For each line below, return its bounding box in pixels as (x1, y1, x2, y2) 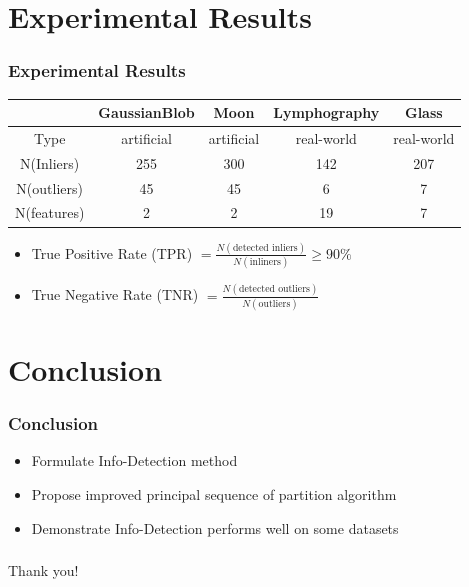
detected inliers (232, 242, 298, 253)
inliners (249, 257, 281, 268)
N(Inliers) (20, 152, 80, 173)
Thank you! (8, 560, 79, 581)
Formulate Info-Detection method (31, 450, 238, 471)
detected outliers (239, 284, 310, 295)
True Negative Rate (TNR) (31, 284, 199, 305)
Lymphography (273, 102, 380, 123)
